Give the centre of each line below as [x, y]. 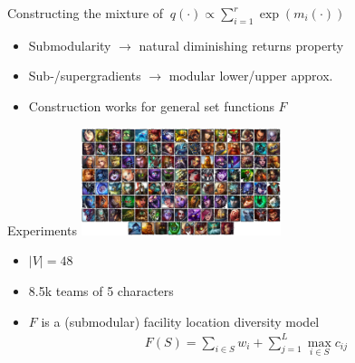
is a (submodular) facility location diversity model [180, 321]
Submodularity [70, 45]
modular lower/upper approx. [251, 76]
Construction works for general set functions [151, 105]
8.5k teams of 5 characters [101, 290]
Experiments [42, 229]
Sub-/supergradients [85, 76]
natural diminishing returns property [241, 45]
